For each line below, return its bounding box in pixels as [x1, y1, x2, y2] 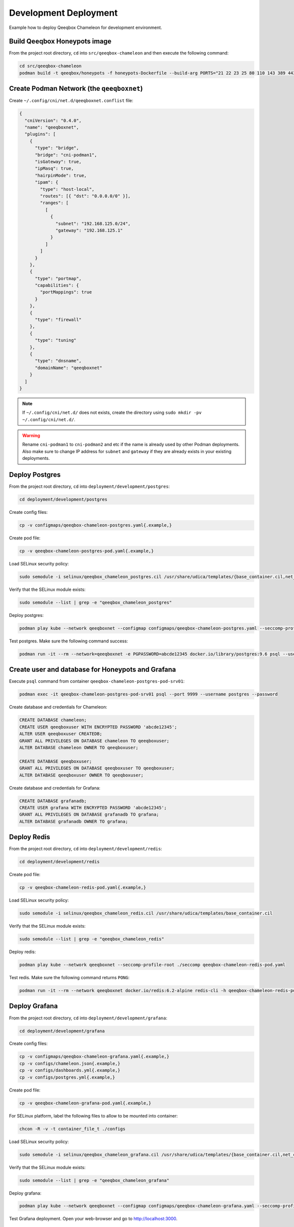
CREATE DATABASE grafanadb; [19, 798, 87, 803]
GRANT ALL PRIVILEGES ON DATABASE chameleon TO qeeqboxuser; [19, 738, 170, 744]
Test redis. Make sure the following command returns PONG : [9, 975, 130, 981]
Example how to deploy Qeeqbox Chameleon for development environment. [9, 25, 162, 30]
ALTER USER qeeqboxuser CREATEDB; [19, 731, 102, 737]
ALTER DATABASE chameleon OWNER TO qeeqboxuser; [19, 745, 139, 750]
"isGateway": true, [35, 159, 82, 164]
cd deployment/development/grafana [19, 1028, 105, 1034]
